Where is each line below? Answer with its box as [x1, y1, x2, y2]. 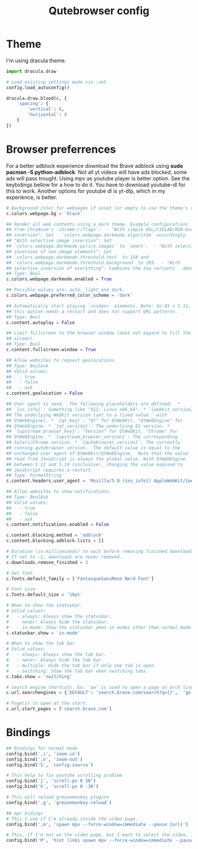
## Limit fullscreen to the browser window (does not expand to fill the [6, 330, 192, 336]
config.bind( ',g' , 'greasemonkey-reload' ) [6, 799, 112, 805]
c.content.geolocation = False [6, 390, 83, 397]
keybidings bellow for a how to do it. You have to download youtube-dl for [6, 181, 186, 188]
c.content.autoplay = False [6, 319, 75, 326]
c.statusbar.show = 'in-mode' [6, 630, 81, 636]
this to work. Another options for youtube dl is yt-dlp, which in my [6, 187, 166, 195]
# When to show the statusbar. [6, 602, 83, 608]
